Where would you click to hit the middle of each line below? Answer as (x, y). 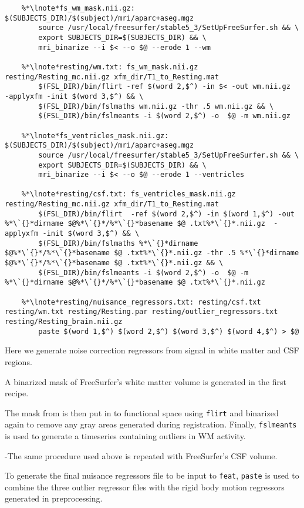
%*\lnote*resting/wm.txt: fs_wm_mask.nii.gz (110, 67)
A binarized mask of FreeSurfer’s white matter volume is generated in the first (146, 381)
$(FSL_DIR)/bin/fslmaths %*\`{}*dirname (118, 243)
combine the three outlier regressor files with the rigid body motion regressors (145, 487)
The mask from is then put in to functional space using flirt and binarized (142, 412)
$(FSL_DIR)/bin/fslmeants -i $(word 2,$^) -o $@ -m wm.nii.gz (164, 116)
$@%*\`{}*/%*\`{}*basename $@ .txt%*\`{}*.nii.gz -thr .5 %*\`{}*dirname (152, 253)
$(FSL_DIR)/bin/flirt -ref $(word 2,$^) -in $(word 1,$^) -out (166, 214)
